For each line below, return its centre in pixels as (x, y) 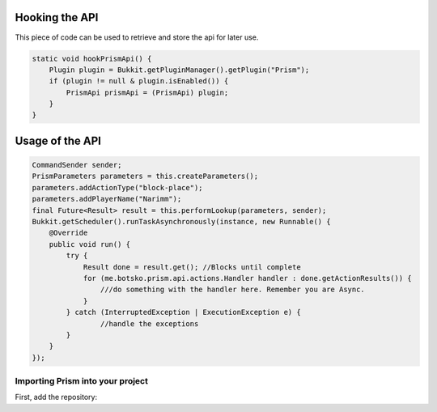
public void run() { (90, 244)
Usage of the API (58, 140)
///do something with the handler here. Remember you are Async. (233, 290)
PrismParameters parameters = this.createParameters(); (145, 176)
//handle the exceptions (149, 323)
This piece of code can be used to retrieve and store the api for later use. (137, 37)
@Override (68, 233)
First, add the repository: (56, 397)
